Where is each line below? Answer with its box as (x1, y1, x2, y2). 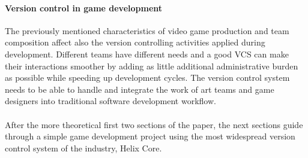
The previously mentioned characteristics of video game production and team (5, 24, 289, 37)
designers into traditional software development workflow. (5, 95, 216, 107)
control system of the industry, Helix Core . (5, 141, 162, 154)
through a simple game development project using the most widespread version (5, 130, 295, 142)
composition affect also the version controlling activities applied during (5, 36, 265, 48)
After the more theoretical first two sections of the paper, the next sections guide (5, 118, 303, 130)
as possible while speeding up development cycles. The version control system (5, 71, 290, 84)
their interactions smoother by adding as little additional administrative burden (5, 59, 298, 72)
